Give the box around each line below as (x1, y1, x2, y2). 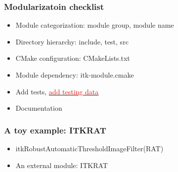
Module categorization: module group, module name (15, 20, 174, 30)
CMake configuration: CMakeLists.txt (15, 53, 130, 63)
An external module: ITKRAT (15, 160, 108, 170)
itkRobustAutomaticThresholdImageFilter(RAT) (15, 143, 164, 153)
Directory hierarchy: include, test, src (15, 36, 129, 46)
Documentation (15, 103, 62, 113)
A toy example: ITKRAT (4, 124, 106, 136)
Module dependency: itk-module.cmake (15, 70, 134, 80)
